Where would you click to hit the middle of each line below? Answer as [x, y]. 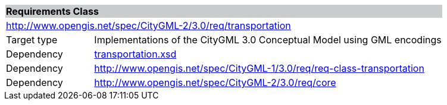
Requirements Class [52, 11]
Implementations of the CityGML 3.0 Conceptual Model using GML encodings [268, 40]
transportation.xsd [135, 54]
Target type [32, 40]
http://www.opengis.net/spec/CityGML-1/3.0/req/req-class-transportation [259, 68]
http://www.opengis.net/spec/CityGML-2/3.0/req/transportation [149, 26]
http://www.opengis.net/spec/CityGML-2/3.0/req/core [215, 82]
